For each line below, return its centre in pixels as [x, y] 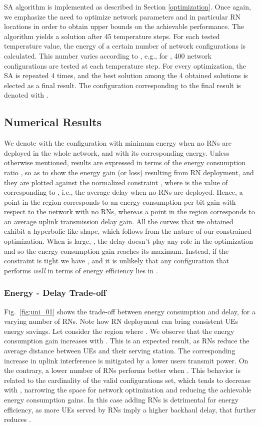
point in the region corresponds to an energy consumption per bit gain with [120, 201]
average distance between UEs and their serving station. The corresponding [120, 351]
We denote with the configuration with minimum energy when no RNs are [118, 143]
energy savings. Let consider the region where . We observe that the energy [119, 331]
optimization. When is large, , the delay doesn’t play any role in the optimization [129, 241]
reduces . [17, 419]
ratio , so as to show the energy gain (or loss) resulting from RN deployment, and [129, 172]
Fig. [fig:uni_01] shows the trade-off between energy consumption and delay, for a [130, 311]
